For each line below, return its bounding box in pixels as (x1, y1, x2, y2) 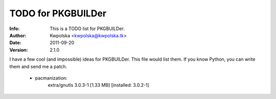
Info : (9, 26, 20, 32)
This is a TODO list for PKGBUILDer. (50, 26, 125, 32)
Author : (9, 32, 27, 38)
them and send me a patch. (9, 63, 67, 69)
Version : (9, 46, 28, 53)
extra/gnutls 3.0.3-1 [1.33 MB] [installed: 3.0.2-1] (48, 82, 149, 88)
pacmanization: (35, 75, 67, 81)
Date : (9, 40, 21, 46)
